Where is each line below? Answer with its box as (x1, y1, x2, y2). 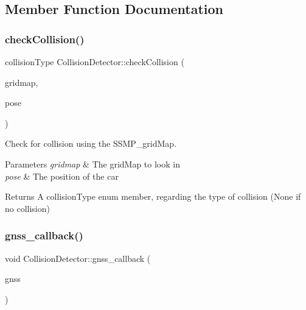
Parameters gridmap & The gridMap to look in (5, 157, 180, 170)
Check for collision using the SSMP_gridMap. (5, 137, 177, 150)
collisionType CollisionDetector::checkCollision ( (5, 55, 184, 68)
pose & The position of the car (5, 169, 119, 182)
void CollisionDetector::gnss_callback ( (5, 252, 151, 264)
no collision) (5, 202, 50, 214)
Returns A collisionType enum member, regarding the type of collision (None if (5, 190, 301, 203)
